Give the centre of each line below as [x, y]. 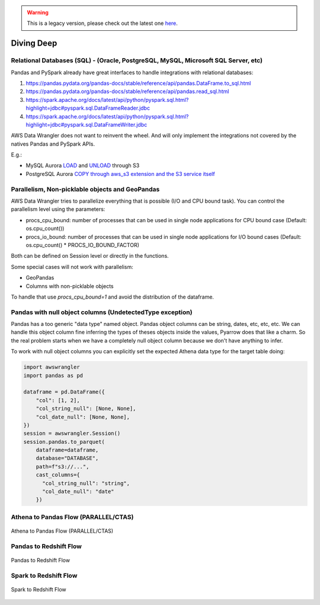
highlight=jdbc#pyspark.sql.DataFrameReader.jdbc [88, 108]
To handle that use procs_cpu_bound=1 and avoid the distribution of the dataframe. [113, 297]
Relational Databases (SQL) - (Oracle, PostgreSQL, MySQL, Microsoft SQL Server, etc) [137, 60]
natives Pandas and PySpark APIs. [53, 144]
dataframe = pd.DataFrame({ [64, 392]
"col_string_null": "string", [86, 483]
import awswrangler [52, 367]
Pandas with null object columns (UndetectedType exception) [102, 312]
